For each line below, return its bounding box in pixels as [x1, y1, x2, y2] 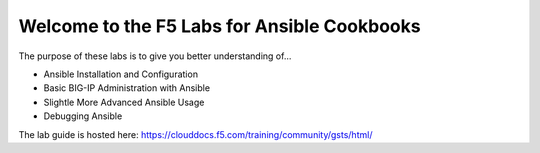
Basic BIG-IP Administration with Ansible [43, 82, 210, 94]
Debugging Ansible [43, 110, 123, 122]
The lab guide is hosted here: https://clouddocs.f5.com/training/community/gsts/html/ [18, 128, 373, 140]
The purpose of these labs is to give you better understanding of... [18, 50, 292, 62]
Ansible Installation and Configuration [43, 68, 199, 80]
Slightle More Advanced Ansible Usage [43, 96, 205, 108]
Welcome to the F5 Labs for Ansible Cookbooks [18, 15, 421, 37]
